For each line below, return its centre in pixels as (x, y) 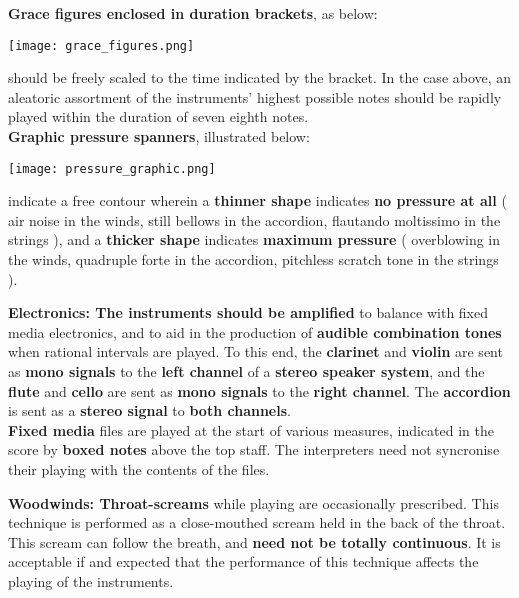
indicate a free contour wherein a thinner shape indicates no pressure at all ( (257, 200)
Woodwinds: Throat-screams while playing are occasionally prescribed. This (253, 502)
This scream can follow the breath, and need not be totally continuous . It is (254, 541)
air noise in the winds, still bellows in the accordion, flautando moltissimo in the (254, 219)
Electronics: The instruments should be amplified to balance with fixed (248, 312)
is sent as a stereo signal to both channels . (149, 410)
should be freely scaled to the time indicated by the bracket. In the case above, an (260, 77)
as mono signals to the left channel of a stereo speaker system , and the (246, 371)
